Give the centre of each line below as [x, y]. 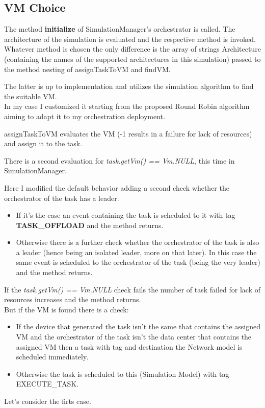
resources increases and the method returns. [73, 299]
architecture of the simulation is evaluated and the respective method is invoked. [130, 39]
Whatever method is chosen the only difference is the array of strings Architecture [132, 49]
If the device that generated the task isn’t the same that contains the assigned [138, 326]
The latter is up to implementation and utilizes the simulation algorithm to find [129, 86]
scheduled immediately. [52, 357]
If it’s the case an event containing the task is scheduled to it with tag [126, 215]
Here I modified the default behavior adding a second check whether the [117, 187]
